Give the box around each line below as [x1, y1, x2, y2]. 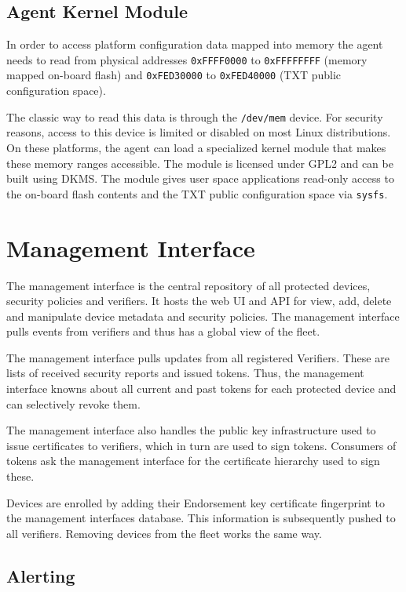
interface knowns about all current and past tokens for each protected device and [6, 380, 397, 397]
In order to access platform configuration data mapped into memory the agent [6, 36, 383, 53]
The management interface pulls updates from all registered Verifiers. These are [6, 349, 390, 365]
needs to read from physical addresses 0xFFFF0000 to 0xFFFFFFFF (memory [6, 51, 368, 67]
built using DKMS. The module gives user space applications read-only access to [6, 170, 394, 187]
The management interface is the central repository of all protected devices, [6, 277, 371, 293]
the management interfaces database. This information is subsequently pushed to [6, 510, 396, 526]
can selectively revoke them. [6, 395, 141, 412]
